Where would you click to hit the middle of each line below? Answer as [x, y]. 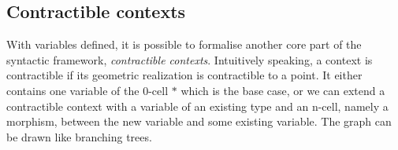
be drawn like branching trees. [79, 136]
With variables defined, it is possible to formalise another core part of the [184, 44]
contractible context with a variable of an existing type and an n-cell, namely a [197, 106]
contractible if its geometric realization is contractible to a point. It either [184, 75]
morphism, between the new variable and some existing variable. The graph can [199, 121]
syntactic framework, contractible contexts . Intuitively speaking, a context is [190, 59]
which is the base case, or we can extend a [283, 90]
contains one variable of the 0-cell [87, 90]
